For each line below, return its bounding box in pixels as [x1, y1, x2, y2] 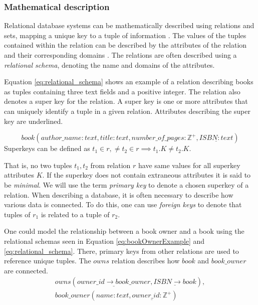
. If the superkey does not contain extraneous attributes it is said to [42, 170, 251, 180]
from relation [90, 160, 131, 170]
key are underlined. [4, 115, 63, 126]
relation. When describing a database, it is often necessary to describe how [4, 189, 233, 200]
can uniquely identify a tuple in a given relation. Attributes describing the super [4, 105, 250, 116]
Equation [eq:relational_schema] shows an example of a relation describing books [4, 76, 253, 87]
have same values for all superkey [138, 160, 240, 170]
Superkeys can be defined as [4, 143, 90, 154]
